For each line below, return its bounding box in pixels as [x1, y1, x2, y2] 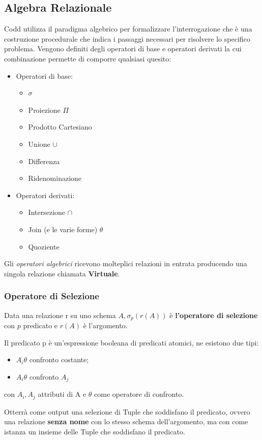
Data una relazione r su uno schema [4, 309, 116, 320]
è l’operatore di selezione [169, 309, 258, 320]
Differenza [28, 155, 60, 166]
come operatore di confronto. [94, 389, 184, 399]
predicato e [23, 320, 58, 330]
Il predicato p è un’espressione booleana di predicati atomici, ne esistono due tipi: [4, 337, 259, 348]
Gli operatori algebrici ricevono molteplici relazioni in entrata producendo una [4, 258, 247, 269]
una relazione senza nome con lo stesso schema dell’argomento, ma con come [4, 416, 248, 427]
